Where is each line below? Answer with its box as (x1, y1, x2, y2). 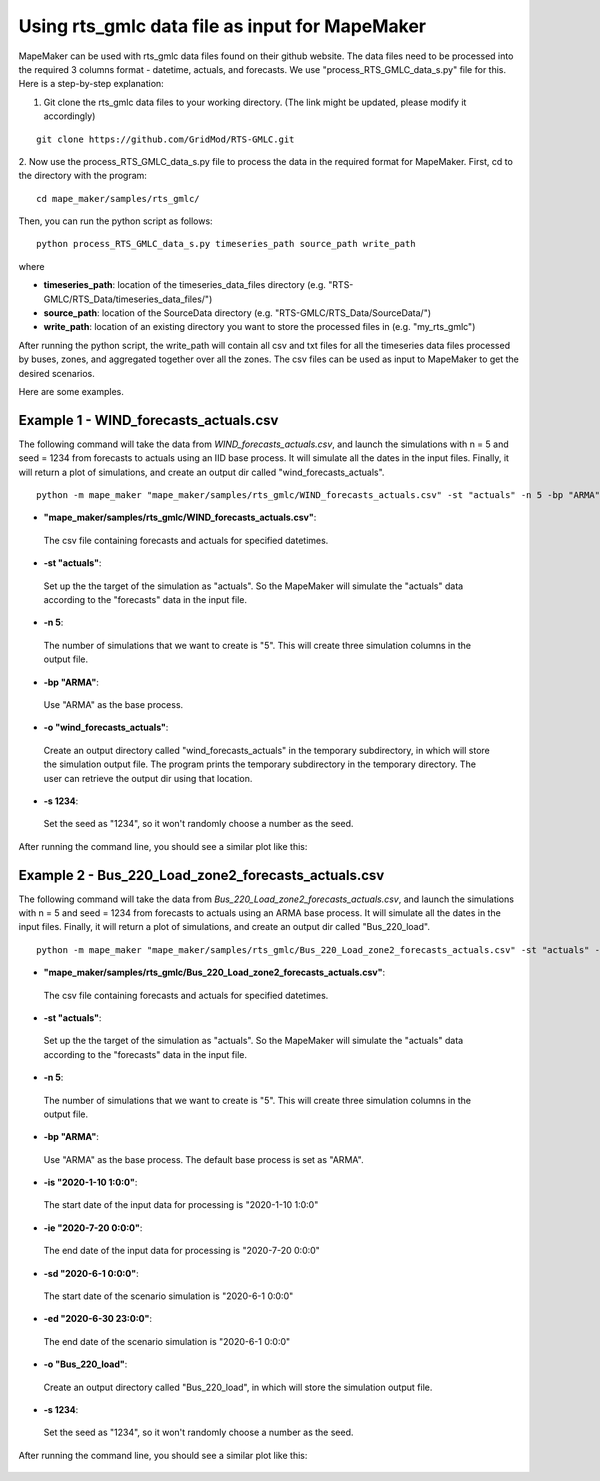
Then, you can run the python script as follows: (18, 215, 214, 227)
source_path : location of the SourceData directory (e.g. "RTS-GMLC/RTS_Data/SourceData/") (43, 307, 432, 319)
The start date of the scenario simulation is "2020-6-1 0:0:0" (43, 1290, 294, 1302)
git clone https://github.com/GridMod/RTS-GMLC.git (36, 133, 295, 145)
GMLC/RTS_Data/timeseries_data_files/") (43, 293, 213, 305)
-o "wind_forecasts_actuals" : (43, 721, 169, 734)
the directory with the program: (18, 170, 147, 182)
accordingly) (43, 110, 96, 122)
